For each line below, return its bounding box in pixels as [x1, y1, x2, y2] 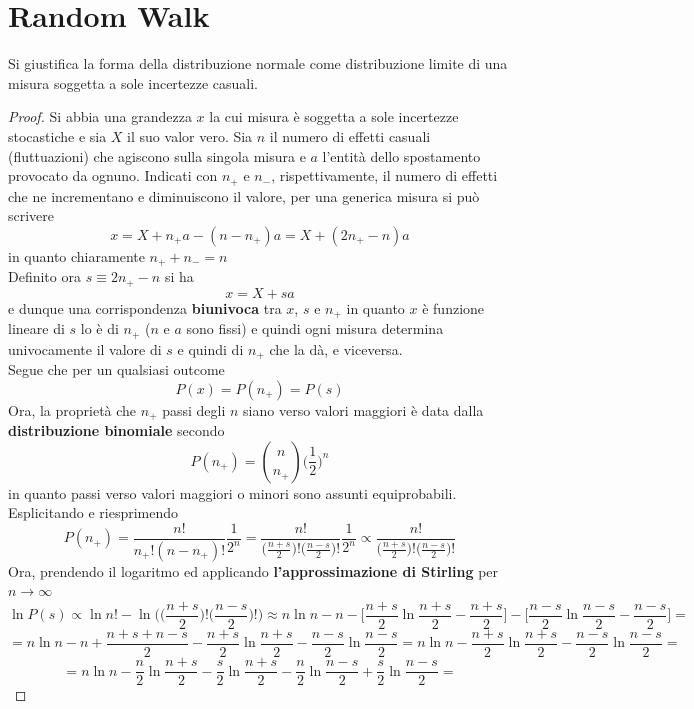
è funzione [422, 297, 485, 318]
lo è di [80, 318, 119, 339]
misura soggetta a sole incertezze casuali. [8, 72, 258, 93]
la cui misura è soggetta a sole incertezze [209, 106, 459, 127]
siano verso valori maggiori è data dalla [243, 399, 484, 420]
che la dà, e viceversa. [269, 338, 403, 359]
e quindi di [177, 338, 244, 359]
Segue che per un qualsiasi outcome [8, 359, 225, 379]
